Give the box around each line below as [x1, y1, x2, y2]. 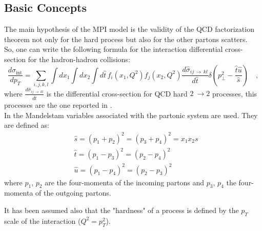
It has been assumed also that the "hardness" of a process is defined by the [4, 205, 239, 216]
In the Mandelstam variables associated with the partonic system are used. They [4, 109, 258, 120]
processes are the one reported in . [4, 100, 112, 110]
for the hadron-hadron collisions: [28, 53, 130, 64]
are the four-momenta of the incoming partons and [45, 177, 205, 187]
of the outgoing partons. [35, 187, 111, 198]
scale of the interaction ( [4, 215, 81, 226]
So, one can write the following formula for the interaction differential [4, 44, 223, 54]
